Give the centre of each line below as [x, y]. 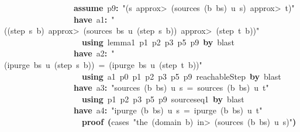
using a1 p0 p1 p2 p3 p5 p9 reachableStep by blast [182, 76]
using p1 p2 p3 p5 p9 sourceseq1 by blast [163, 99]
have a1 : [91, 19]
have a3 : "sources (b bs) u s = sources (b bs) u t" [171, 88]
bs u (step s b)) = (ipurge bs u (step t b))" [118, 64]
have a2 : [91, 53]
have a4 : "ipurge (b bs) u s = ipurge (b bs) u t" [168, 110]
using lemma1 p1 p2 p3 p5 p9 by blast [158, 42]
